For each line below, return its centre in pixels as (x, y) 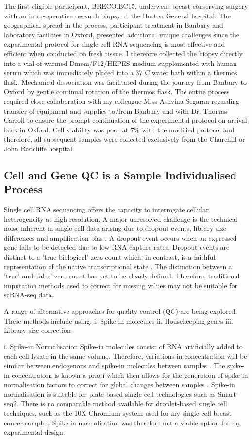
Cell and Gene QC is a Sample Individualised (120, 174)
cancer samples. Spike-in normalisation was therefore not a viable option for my (123, 422)
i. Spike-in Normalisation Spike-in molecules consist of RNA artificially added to (123, 346)
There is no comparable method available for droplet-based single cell (124, 403)
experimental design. (34, 432)
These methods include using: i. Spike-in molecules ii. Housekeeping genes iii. (118, 320)
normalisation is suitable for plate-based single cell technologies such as (110, 394)
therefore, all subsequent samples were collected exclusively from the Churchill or (125, 139)
